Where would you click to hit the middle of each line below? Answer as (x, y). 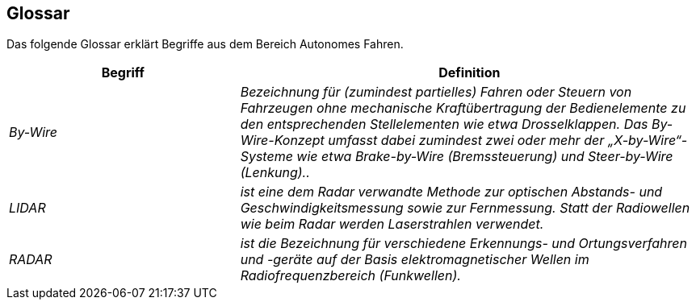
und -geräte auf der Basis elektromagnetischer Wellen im (415, 260)
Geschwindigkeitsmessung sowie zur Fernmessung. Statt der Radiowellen (465, 208)
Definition (470, 73)
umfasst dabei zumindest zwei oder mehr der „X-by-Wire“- (508, 141)
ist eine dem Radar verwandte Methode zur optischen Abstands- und (451, 192)
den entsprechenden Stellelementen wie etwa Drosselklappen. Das (444, 124)
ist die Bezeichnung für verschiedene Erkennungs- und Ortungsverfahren (463, 244)
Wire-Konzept (282, 141)
